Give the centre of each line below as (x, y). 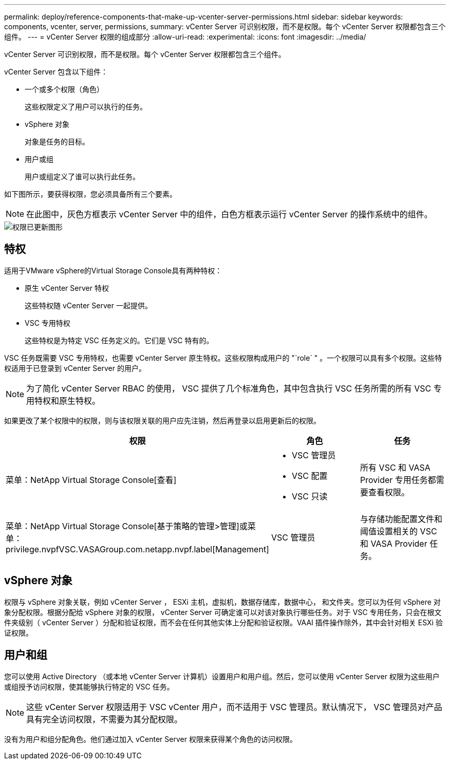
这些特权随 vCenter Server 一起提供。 (88, 305)
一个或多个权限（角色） (64, 89)
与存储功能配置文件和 (401, 519)
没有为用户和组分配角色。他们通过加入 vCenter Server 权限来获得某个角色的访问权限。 (151, 739)
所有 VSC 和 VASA (395, 467)
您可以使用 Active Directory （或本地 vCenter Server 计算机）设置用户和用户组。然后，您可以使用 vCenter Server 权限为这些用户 (222, 676)
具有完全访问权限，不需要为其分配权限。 (105, 719)
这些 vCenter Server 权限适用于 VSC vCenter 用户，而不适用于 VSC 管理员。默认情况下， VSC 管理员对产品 (234, 707)
